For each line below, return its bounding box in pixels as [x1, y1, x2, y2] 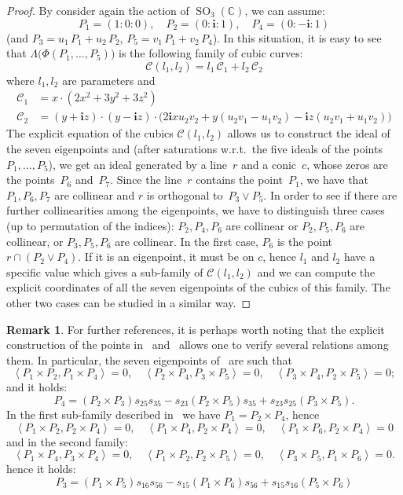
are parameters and [62, 71, 156, 88]
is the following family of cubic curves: [119, 45, 303, 61]
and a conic [241, 156, 297, 172]
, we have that [299, 171, 368, 188]
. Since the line [110, 171, 182, 188]
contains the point [196, 171, 284, 188]
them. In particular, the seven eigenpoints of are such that [6, 351, 292, 368]
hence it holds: [6, 460, 76, 477]
